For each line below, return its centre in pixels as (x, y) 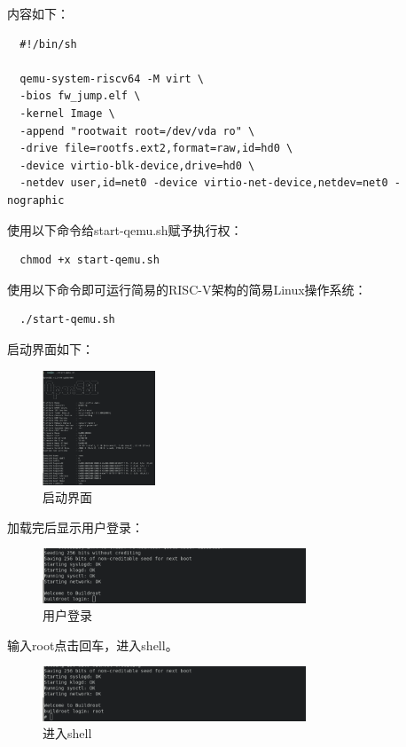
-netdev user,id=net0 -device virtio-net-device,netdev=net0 (204, 183)
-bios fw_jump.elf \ (80, 96)
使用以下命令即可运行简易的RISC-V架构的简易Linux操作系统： (187, 289)
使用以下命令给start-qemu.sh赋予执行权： (125, 229)
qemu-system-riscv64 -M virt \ (112, 79)
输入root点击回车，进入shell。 (93, 645)
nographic (36, 200)
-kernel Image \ (67, 113)
